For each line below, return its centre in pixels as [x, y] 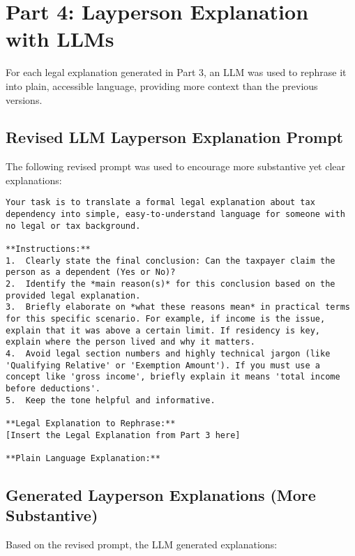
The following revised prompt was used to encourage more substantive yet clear [176, 166]
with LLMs [60, 39]
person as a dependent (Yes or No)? [91, 272]
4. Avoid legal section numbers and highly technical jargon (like [168, 354]
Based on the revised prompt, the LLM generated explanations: [142, 544]
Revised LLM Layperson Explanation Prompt [174, 137]
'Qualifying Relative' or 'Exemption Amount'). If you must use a [163, 365]
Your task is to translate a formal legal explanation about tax [160, 203]
